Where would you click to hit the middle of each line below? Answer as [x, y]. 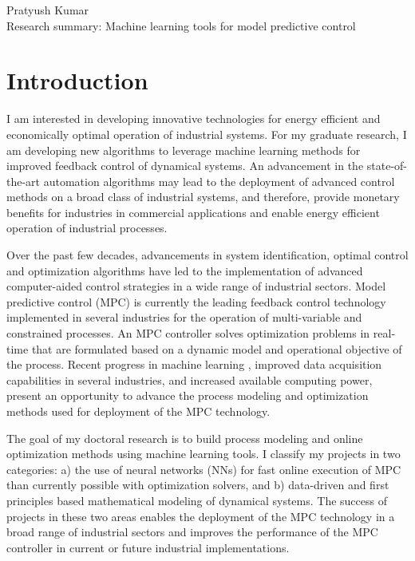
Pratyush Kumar [48, 10]
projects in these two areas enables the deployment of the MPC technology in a [201, 516]
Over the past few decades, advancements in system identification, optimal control [207, 255]
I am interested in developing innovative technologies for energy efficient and [194, 119]
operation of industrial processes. [87, 228]
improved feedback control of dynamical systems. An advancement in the [185, 166]
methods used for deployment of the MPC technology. [138, 411]
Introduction [77, 80]
